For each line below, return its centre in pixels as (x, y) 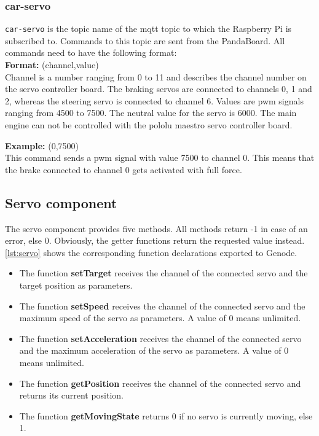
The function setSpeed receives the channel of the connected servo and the (162, 306)
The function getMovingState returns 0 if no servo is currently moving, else (166, 415)
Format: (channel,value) (52, 65)
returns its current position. (71, 395)
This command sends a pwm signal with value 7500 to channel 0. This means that (160, 158)
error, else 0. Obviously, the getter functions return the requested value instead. (155, 240)
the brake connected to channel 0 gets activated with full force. (124, 169)
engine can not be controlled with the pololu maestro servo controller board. (149, 125)
